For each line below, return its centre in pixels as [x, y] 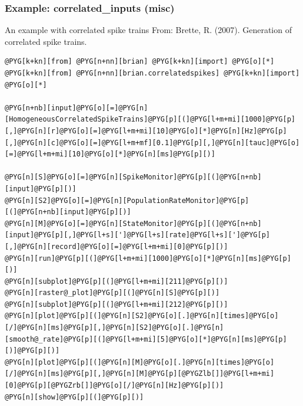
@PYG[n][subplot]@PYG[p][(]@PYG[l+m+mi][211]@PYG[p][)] [116, 281]
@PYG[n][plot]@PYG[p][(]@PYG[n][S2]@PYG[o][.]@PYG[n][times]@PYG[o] [142, 316]
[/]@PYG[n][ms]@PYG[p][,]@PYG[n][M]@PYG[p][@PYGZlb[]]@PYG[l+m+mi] [140, 374]
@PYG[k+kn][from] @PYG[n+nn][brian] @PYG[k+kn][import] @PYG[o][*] [140, 62]
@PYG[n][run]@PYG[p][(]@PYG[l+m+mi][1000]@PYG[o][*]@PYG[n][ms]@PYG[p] [148, 258]
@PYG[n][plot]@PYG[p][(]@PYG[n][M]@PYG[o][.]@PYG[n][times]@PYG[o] [140, 362]
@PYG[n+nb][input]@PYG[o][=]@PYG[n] [76, 108]
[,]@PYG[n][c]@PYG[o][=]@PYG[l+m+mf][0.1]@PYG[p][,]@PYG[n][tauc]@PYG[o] [152, 143]
